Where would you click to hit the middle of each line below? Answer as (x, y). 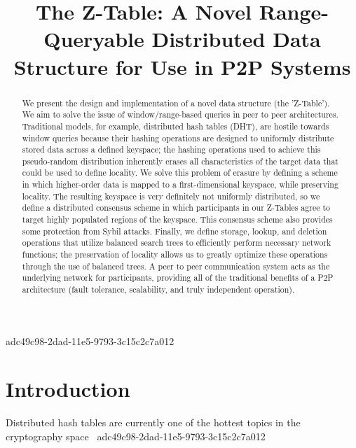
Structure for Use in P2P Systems (182, 66)
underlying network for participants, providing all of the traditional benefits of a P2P (178, 278)
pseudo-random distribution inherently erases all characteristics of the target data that (180, 161)
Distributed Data (236, 39)
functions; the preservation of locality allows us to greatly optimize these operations (175, 254)
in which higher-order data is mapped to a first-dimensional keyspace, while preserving (180, 184)
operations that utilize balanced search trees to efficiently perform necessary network (177, 243)
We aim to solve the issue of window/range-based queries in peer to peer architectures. (180, 114)
